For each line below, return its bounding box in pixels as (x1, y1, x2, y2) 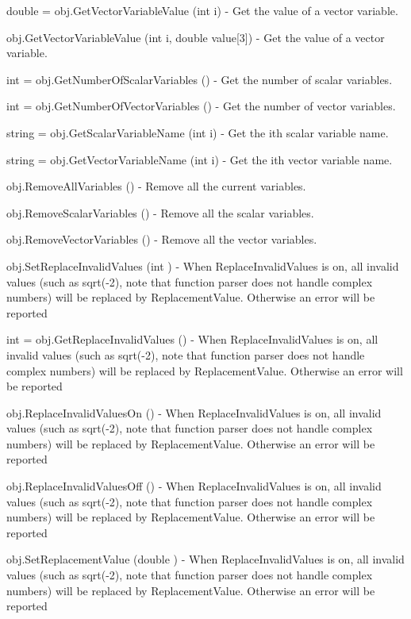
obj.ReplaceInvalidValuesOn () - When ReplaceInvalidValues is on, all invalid (6, 404, 382, 421)
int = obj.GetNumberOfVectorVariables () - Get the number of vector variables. (6, 98, 396, 114)
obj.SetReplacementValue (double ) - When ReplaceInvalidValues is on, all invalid (6, 551, 405, 567)
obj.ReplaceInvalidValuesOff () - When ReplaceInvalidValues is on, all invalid (6, 478, 382, 494)
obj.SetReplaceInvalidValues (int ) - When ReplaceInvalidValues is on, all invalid (6, 257, 399, 274)
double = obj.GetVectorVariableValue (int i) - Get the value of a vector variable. (6, 2, 398, 18)
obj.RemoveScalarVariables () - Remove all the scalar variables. (6, 204, 314, 221)
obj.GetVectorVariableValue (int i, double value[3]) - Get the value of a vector (6, 29, 385, 45)
